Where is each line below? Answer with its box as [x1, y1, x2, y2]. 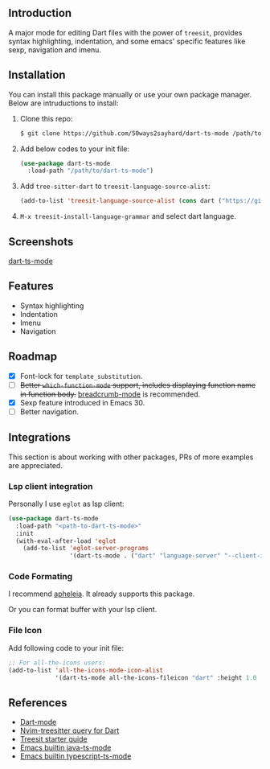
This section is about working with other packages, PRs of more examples [8, 452, 254, 462]
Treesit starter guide [19, 734, 88, 744]
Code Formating [8, 571, 73, 582]
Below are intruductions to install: [8, 98, 119, 108]
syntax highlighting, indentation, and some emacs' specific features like [8, 36, 246, 46]
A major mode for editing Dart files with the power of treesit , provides [8, 27, 243, 37]
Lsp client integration [8, 480, 93, 491]
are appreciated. [8, 460, 63, 470]
